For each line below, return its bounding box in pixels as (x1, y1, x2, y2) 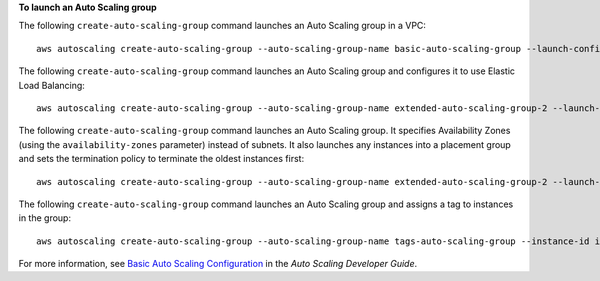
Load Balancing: (18, 79, 85, 91)
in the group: (18, 212, 72, 224)
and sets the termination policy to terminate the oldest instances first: (18, 153, 305, 165)
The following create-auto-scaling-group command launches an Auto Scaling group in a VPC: (18, 20, 427, 32)
